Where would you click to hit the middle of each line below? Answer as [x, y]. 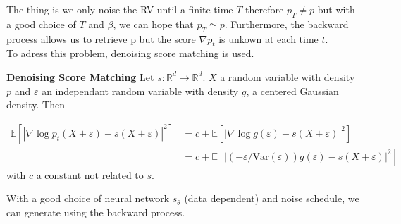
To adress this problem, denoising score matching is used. [130, 53]
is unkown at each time [269, 38]
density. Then [36, 105]
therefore [265, 9]
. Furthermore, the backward [286, 24]
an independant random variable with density [140, 91]
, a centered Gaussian [292, 91]
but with [336, 9]
